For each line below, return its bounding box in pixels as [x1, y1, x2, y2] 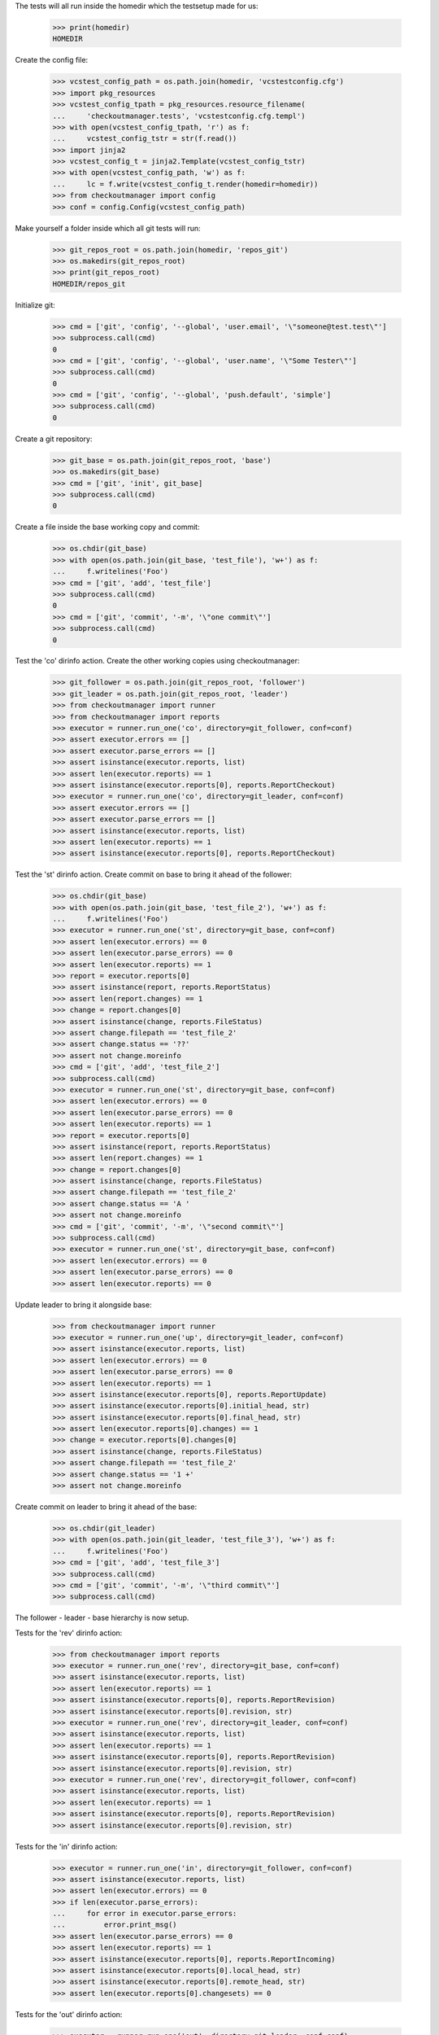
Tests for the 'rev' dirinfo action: [15, 1628, 123, 1638]
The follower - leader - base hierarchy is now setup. [15, 1613, 189, 1623]
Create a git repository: [15, 434, 93, 444]
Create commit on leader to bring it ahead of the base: [15, 1502, 198, 1512]
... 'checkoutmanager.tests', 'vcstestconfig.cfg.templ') [52, 111, 306, 120]
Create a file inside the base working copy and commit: [15, 522, 200, 532]
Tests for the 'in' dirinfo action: [15, 1841, 118, 1851]
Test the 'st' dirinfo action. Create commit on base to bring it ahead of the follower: [15, 869, 293, 879]
